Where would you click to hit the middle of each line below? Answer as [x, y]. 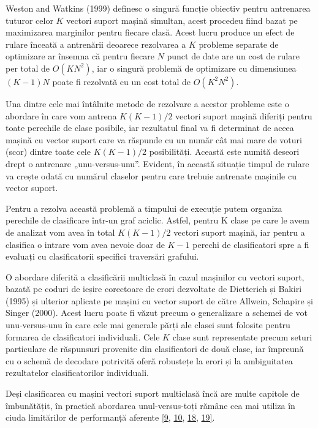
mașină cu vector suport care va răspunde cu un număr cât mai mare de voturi [154, 139]
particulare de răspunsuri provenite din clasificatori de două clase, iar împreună [155, 349]
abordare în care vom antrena [61, 115]
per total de [28, 68]
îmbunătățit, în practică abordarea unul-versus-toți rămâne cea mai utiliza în [150, 405]
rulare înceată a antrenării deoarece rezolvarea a [96, 44]
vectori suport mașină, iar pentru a [239, 232]
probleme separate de [239, 44]
